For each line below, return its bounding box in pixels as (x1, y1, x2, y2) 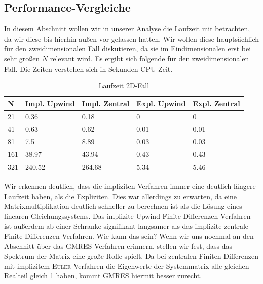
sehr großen (4, 53, 40, 64)
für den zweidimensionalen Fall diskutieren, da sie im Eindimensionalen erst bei (4, 43, 251, 54)
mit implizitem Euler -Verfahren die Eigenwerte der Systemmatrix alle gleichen (4, 260, 249, 271)
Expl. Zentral (193, 98, 240, 108)
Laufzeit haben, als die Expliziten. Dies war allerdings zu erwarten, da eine (4, 191, 237, 201)
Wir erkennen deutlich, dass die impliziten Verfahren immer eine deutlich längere (4, 181, 256, 192)
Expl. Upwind (136, 98, 186, 108)
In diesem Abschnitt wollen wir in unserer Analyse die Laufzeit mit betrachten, (4, 23, 250, 34)
